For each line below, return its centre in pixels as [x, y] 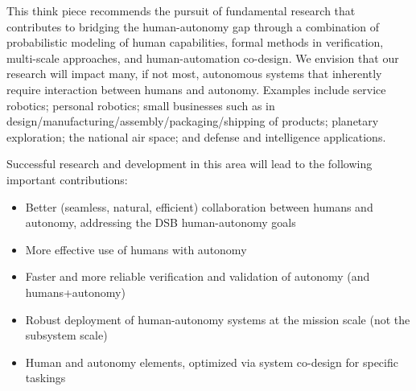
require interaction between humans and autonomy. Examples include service [196, 89]
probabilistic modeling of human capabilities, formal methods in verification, [195, 42]
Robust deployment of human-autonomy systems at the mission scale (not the [218, 319]
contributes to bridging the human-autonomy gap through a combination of [193, 26]
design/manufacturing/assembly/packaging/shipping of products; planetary [193, 121]
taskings [45, 378]
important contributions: [67, 179]
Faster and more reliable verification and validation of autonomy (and [198, 276]
